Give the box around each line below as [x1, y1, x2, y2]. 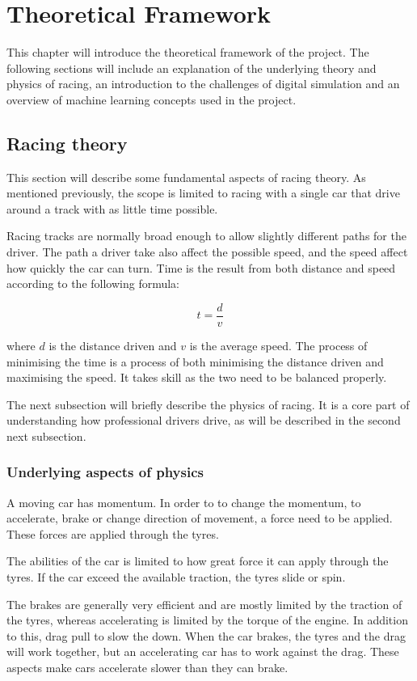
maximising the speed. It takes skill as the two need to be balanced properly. [6, 369, 387, 386]
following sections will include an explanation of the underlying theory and [6, 59, 377, 76]
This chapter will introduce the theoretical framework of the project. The [6, 44, 369, 61]
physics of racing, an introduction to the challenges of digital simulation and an [6, 75, 400, 92]
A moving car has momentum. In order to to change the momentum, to [6, 493, 361, 510]
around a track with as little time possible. [6, 200, 218, 217]
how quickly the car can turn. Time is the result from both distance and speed [6, 259, 396, 276]
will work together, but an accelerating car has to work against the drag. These [6, 643, 399, 660]
